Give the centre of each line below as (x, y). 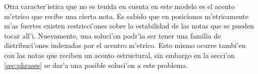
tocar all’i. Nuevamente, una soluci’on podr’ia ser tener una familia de (113, 35)
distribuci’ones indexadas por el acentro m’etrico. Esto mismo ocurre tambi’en (125, 45)
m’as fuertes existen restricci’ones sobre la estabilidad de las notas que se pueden (129, 26)
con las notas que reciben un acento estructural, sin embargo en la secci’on (120, 55)
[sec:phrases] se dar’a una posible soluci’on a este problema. (96, 65)
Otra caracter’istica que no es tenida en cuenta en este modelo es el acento (119, 6)
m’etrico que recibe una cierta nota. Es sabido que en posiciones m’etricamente (126, 16)
